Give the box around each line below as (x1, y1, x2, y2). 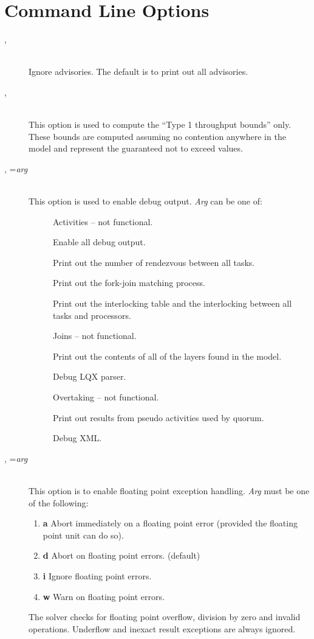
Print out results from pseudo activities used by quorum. (53, 411, 264, 424)
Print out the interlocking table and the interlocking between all (53, 297, 292, 310)
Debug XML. (53, 431, 102, 444)
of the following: (29, 496, 89, 509)
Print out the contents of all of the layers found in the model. (53, 349, 282, 362)
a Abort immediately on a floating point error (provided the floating (43, 517, 298, 529)
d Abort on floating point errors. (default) (43, 549, 200, 562)
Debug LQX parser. (53, 370, 126, 383)
